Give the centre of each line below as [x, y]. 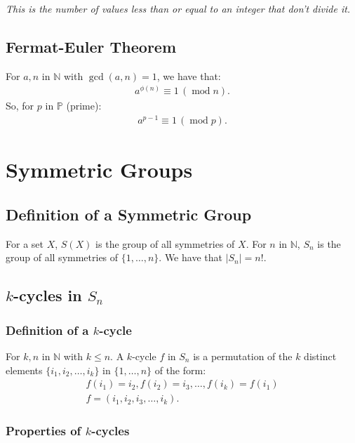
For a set [25, 243]
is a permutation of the [243, 356]
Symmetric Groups [99, 170]
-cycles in [47, 295]
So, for [20, 106]
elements [24, 370]
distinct [320, 356]
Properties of [43, 431]
